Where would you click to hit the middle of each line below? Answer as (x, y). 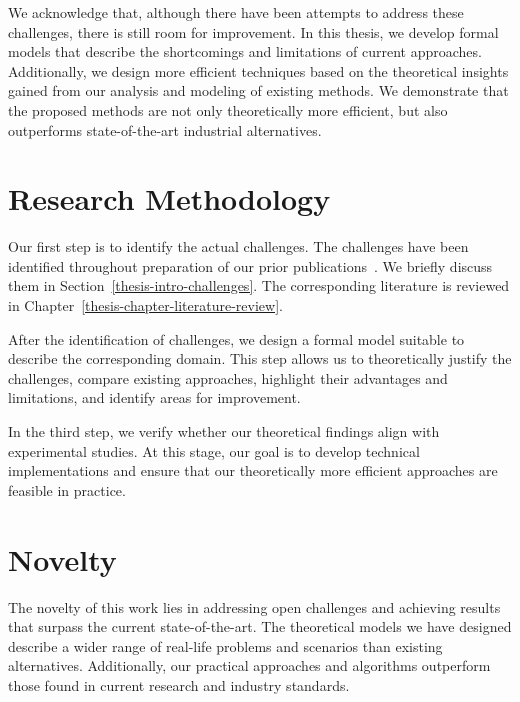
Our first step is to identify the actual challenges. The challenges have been (238, 246)
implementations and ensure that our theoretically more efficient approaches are (253, 470)
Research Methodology (169, 198)
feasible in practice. (67, 489)
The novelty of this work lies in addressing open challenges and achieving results (254, 606)
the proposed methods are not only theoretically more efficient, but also (228, 109)
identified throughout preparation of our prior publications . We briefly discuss (250, 265)
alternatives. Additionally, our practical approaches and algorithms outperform (249, 665)
